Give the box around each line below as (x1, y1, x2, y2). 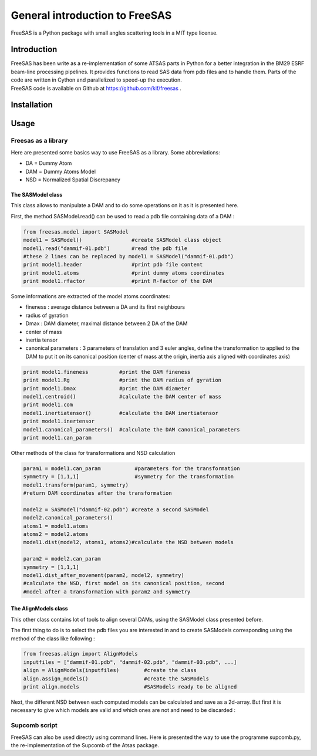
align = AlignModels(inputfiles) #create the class (23, 667, 197, 674)
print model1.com (23, 401, 73, 408)
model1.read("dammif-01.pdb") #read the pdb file (23, 245, 188, 252)
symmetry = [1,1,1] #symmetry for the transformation (23, 473, 234, 480)
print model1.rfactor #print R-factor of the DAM (23, 278, 213, 285)
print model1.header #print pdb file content (23, 261, 203, 268)
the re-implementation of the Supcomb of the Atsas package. (11, 741, 160, 748)
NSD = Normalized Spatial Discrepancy (25, 176, 120, 183)
